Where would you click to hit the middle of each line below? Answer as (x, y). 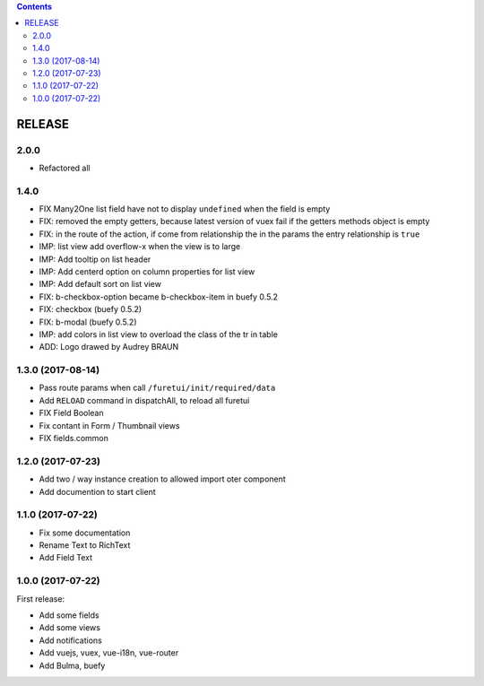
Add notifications (70, 640)
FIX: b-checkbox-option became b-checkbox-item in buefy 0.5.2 (158, 297)
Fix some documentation (85, 533)
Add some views (69, 628)
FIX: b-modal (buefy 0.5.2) (88, 322)
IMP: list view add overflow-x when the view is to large (140, 247)
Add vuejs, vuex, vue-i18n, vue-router (109, 653)
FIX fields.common (74, 439)
